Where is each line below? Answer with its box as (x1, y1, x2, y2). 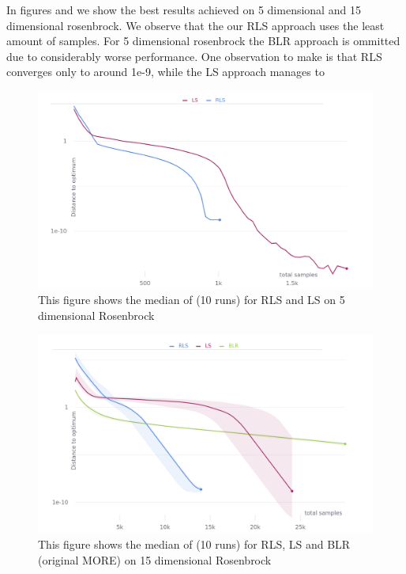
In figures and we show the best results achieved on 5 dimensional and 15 (6, 2, 361, 17)
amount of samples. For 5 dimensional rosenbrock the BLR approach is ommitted (6, 32, 400, 49)
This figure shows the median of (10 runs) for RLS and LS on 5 (38, 291, 345, 308)
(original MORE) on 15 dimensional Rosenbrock (38, 551, 272, 568)
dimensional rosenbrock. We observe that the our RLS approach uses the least (6, 17, 385, 33)
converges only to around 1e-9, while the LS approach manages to (6, 63, 325, 80)
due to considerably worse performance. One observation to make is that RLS (6, 48, 382, 64)
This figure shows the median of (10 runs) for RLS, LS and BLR (38, 535, 351, 552)
